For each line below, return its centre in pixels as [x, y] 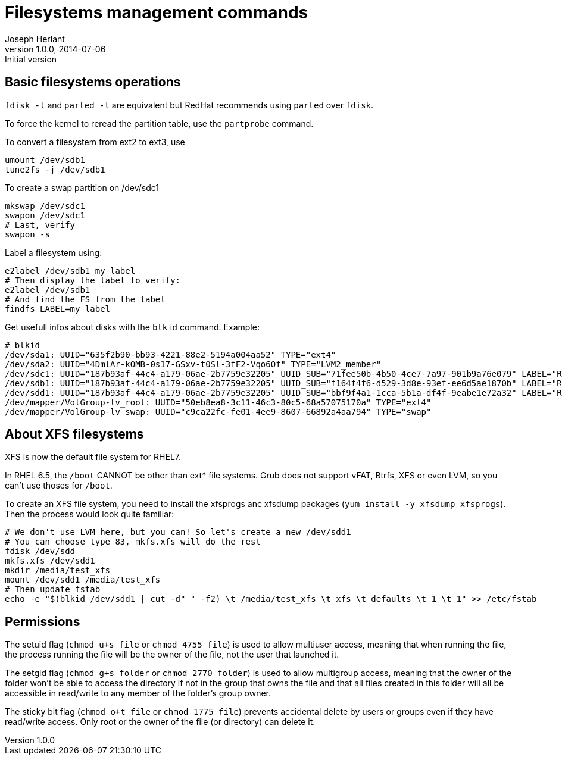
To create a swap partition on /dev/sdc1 [82, 187]
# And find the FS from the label [85, 299]
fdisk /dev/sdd [40, 551]
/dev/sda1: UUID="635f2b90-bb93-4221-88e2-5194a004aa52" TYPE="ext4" [171, 354]
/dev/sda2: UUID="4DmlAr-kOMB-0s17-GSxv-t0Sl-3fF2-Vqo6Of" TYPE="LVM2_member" [193, 364]
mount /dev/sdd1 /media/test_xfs [83, 580]
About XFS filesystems [74, 434]
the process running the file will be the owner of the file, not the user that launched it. [172, 655]
